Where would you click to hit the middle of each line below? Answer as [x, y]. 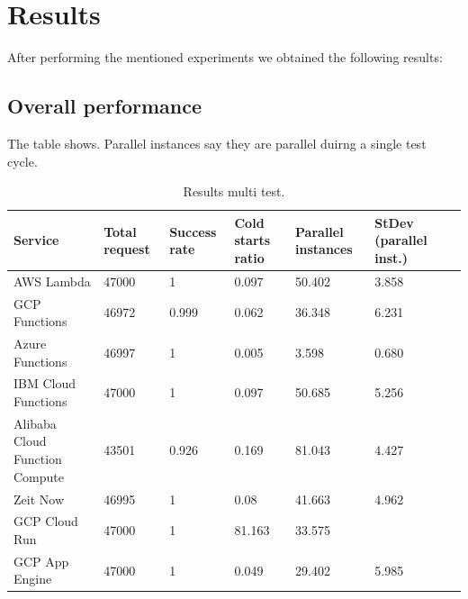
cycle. [22, 161]
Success [193, 231]
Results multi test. [234, 191]
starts [252, 240]
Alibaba [35, 423]
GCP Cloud [46, 521]
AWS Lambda [52, 281]
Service [36, 240]
